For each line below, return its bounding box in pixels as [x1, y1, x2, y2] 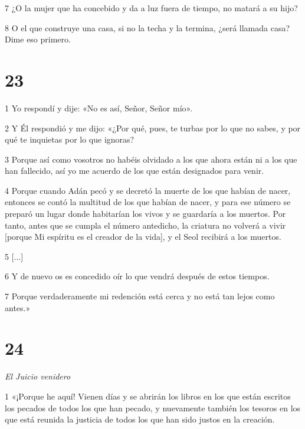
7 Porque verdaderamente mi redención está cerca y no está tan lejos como [5, 290, 275, 302]
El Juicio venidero [5, 370, 71, 382]
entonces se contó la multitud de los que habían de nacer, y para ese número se [5, 196, 291, 208]
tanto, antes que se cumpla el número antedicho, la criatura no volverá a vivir [5, 219, 286, 231]
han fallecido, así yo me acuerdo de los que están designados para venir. [5, 164, 264, 177]
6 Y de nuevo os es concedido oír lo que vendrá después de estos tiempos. [5, 270, 270, 282]
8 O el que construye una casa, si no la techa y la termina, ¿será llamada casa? [5, 21, 290, 34]
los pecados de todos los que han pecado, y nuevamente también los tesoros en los [5, 401, 301, 414]
